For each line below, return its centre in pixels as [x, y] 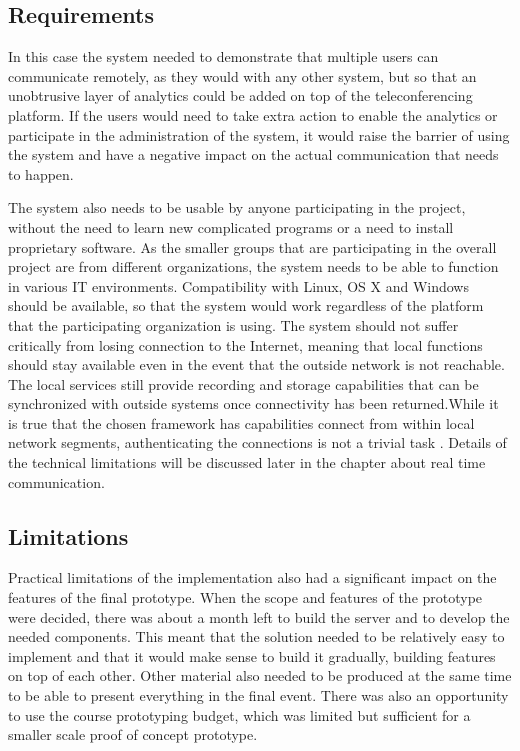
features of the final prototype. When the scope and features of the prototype [245, 597]
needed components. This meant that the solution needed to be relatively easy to [256, 636]
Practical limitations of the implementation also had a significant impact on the [252, 577]
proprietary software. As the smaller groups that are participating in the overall [252, 246]
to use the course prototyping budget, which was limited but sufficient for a [239, 714]
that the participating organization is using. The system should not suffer [233, 324]
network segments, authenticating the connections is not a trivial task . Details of [257, 442]
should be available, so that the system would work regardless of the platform [246, 305]
